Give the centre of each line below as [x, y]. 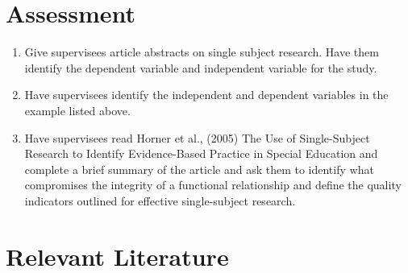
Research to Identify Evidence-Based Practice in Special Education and [201, 153]
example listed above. [77, 110]
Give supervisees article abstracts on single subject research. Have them [202, 52]
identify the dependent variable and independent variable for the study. [201, 67]
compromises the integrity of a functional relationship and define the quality [213, 185]
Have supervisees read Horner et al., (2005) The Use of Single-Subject [197, 137]
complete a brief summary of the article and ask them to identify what [199, 169]
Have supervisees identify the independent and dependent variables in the [206, 95]
